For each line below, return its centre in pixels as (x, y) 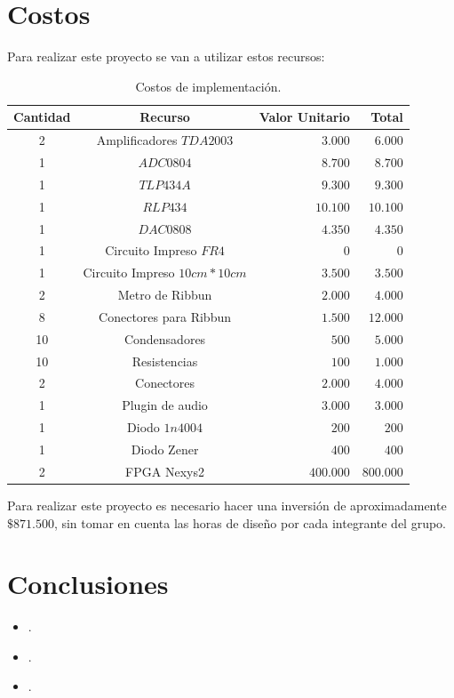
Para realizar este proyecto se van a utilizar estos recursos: (166, 56)
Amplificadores (137, 140)
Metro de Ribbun (165, 295)
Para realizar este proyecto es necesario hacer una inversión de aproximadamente (227, 505)
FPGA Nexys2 (165, 471)
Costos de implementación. (208, 86)
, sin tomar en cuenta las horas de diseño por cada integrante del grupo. (250, 522)
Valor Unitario (304, 117)
